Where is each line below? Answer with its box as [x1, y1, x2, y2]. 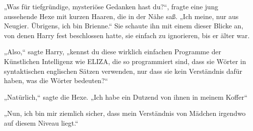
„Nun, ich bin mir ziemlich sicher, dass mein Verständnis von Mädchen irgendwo [4, 108, 246, 118]
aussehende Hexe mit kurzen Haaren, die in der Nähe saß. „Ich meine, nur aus [4, 11, 239, 21]
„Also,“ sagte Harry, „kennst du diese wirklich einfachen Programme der [4, 46, 221, 57]
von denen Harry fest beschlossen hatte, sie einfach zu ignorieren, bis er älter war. [4, 30, 250, 40]
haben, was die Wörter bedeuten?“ [4, 75, 108, 86]
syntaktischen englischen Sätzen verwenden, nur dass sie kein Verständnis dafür [4, 65, 243, 76]
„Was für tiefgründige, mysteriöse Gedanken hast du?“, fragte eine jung [4, 1, 218, 11]
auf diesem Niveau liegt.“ [4, 117, 78, 128]
